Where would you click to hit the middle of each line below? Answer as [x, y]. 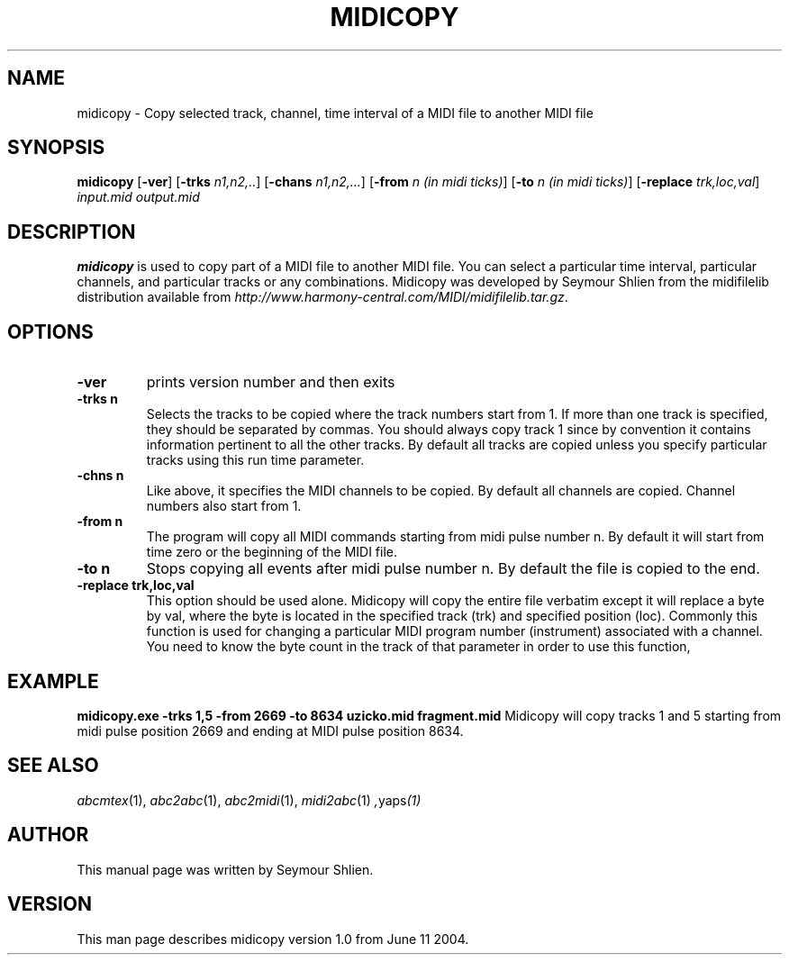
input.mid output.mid [138, 197]
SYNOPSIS [56, 148]
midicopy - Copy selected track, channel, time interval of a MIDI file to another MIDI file [335, 113]
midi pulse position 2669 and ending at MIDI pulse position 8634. [270, 731]
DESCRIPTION [72, 231]
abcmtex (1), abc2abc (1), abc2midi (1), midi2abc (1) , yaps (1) [249, 800]
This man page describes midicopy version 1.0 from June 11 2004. [273, 939]
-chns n [100, 476]
